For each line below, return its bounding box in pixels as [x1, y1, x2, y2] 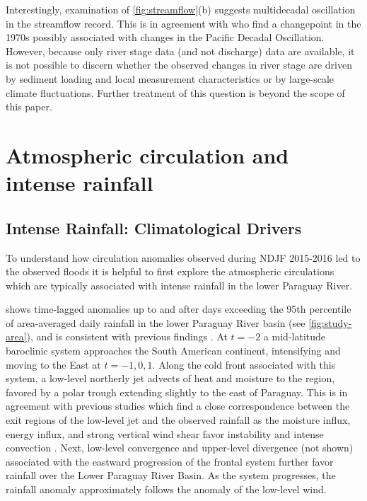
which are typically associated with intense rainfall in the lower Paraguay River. [6, 277, 353, 292]
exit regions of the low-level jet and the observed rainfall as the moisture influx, [6, 413, 351, 427]
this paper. [6, 99, 52, 114]
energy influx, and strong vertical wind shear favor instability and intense [6, 426, 324, 441]
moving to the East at [6, 357, 101, 372]
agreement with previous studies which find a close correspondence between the [6, 398, 350, 413]
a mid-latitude [263, 329, 326, 344]
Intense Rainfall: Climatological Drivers [6, 217, 302, 238]
